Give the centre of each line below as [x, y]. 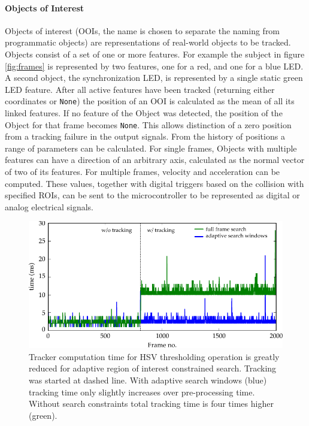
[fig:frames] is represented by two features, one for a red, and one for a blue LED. [154, 66]
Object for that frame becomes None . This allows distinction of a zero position [148, 124]
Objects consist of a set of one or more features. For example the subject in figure [155, 54]
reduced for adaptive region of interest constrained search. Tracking [153, 368]
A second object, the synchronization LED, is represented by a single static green [154, 78]
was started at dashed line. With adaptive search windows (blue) [148, 380]
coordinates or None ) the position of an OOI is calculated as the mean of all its [150, 101]
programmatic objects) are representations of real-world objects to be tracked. [148, 42]
